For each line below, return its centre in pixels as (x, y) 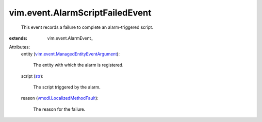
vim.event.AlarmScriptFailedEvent (80, 13)
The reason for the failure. (59, 109)
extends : (18, 38)
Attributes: (19, 47)
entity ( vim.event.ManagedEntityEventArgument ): (70, 54)
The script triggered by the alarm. (67, 87)
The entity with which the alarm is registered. (78, 65)
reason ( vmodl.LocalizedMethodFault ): (60, 98)
